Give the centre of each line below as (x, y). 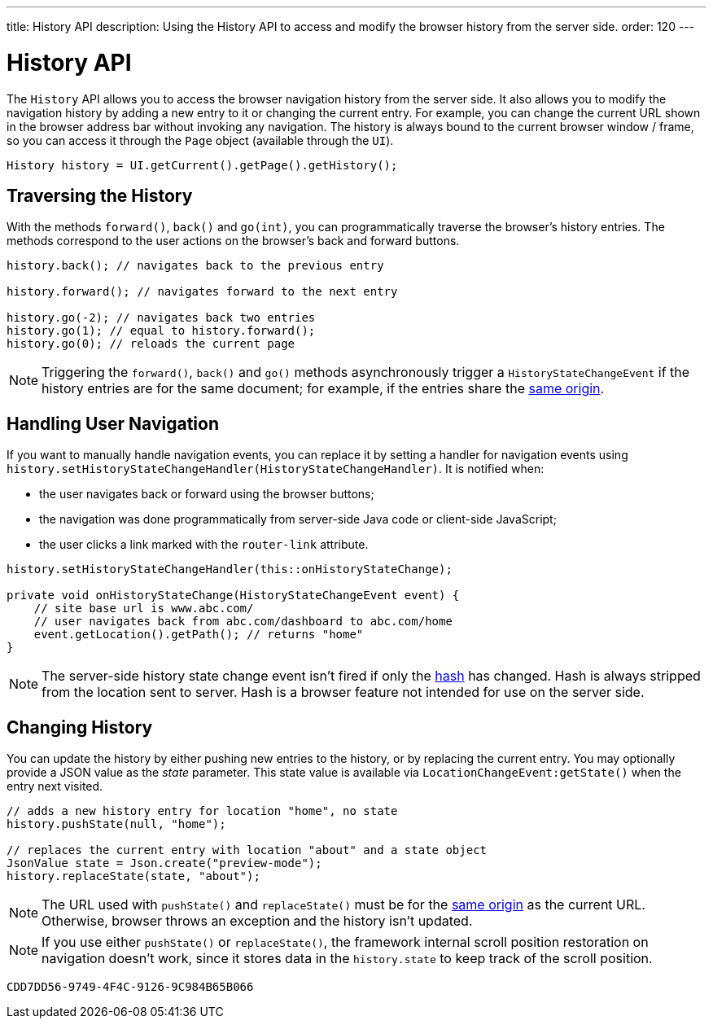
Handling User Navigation (113, 423)
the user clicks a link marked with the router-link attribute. (204, 545)
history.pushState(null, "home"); (116, 824)
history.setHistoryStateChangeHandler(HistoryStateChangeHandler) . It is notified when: (276, 469)
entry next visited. (55, 786)
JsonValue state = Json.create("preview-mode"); (164, 863)
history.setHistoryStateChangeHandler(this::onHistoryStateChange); (230, 569)
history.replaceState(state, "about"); (133, 876)
